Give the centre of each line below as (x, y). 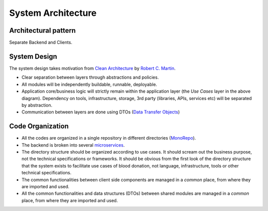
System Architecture (53, 13)
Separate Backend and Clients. (41, 43)
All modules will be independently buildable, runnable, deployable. (89, 84)
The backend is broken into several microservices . (73, 145)
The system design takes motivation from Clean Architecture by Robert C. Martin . (92, 68)
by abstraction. (37, 105)
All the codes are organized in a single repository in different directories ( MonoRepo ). (109, 138)
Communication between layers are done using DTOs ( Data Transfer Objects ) (101, 112)
